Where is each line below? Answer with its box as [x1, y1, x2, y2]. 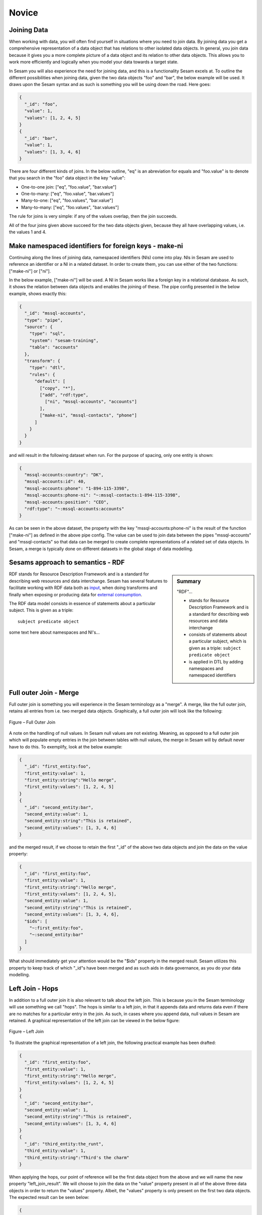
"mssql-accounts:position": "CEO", [24, 499, 109, 505]
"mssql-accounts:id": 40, [24, 479, 86, 485]
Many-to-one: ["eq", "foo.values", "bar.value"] [21, 197, 114, 204]
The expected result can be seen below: [9, 1195, 90, 1200]
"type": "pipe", [24, 317, 63, 323]
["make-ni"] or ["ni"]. [9, 268, 51, 274]
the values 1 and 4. [9, 229, 47, 235]
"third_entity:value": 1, [24, 1148, 86, 1154]
